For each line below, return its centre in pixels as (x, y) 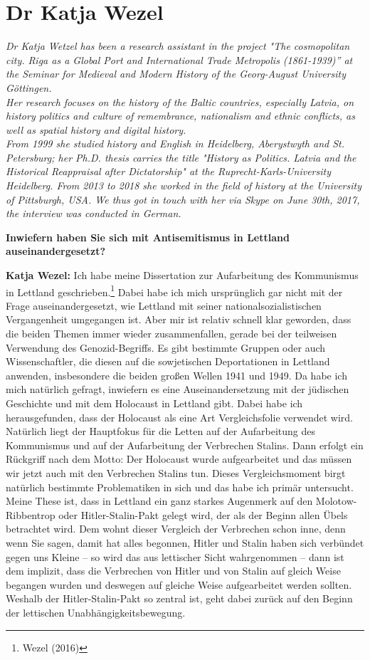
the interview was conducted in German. (94, 213)
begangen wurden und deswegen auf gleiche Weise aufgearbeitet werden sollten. (179, 584)
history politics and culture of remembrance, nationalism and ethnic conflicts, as (180, 116)
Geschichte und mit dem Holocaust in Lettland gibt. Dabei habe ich (154, 403)
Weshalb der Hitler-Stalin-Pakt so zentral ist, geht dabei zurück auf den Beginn (179, 598)
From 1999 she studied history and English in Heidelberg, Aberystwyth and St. (175, 143)
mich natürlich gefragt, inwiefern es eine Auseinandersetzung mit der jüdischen (178, 389)
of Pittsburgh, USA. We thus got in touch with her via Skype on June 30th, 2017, (183, 199)
